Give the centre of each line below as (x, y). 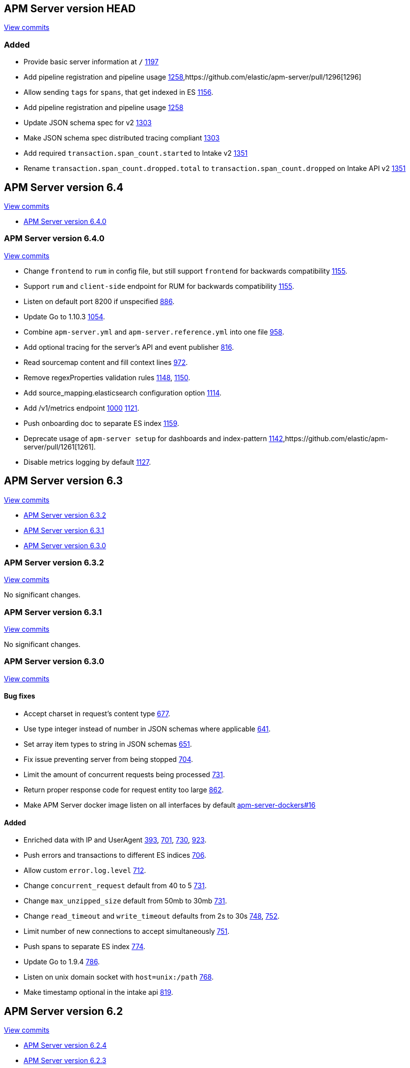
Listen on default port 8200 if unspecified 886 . (99, 301)
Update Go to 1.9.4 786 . (62, 962)
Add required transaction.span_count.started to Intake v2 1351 (136, 153)
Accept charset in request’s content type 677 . (97, 714)
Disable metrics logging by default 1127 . (87, 462)
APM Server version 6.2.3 (65, 1061)
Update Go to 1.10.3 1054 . (64, 316)
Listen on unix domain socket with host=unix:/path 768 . (119, 977)
